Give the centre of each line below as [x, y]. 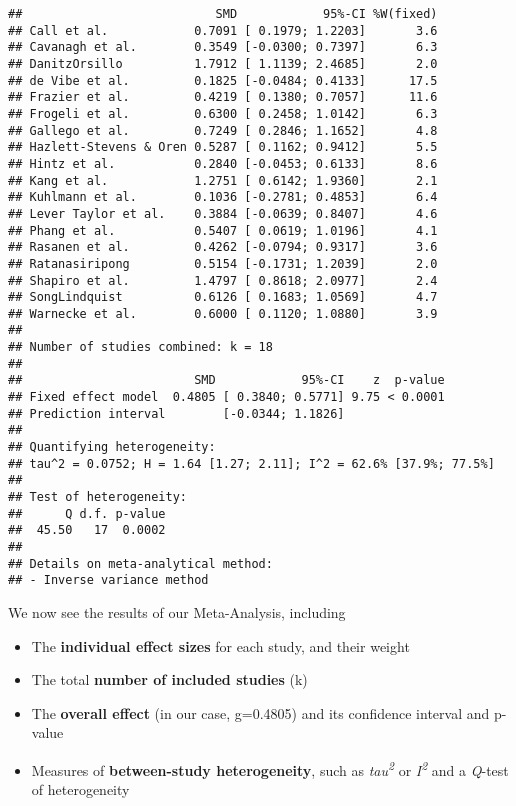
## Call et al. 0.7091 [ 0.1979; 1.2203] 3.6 [223, 30]
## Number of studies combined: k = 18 [140, 347]
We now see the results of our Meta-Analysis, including [177, 611]
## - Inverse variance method [108, 580]
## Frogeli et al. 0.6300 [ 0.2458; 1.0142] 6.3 [223, 113]
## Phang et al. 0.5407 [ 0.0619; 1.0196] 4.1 [223, 230]
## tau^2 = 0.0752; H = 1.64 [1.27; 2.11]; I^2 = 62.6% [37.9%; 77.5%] [251, 463]
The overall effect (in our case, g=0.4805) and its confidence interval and [260, 712]
